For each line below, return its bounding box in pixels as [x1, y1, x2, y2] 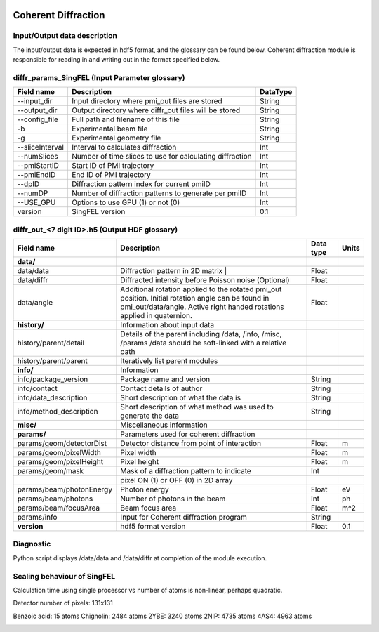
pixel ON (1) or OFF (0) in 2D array [120, 475, 233, 485]
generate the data [120, 411, 179, 421]
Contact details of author [120, 383, 203, 393]
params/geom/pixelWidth [17, 448, 102, 458]
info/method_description [17, 407, 98, 416]
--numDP [17, 188, 48, 198]
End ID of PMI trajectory [71, 170, 151, 180]
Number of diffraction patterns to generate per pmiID [71, 188, 247, 198]
